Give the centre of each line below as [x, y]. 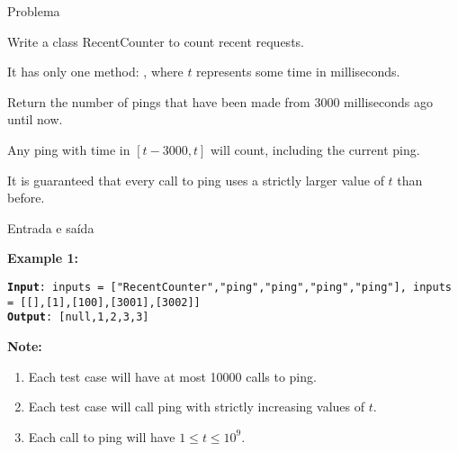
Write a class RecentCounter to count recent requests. [156, 41]
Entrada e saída [51, 227]
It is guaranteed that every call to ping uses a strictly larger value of [196, 180]
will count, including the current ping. [315, 149]
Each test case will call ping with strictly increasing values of [196, 407]
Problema [34, 11]
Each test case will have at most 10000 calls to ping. [172, 376]
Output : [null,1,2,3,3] [78, 317]
